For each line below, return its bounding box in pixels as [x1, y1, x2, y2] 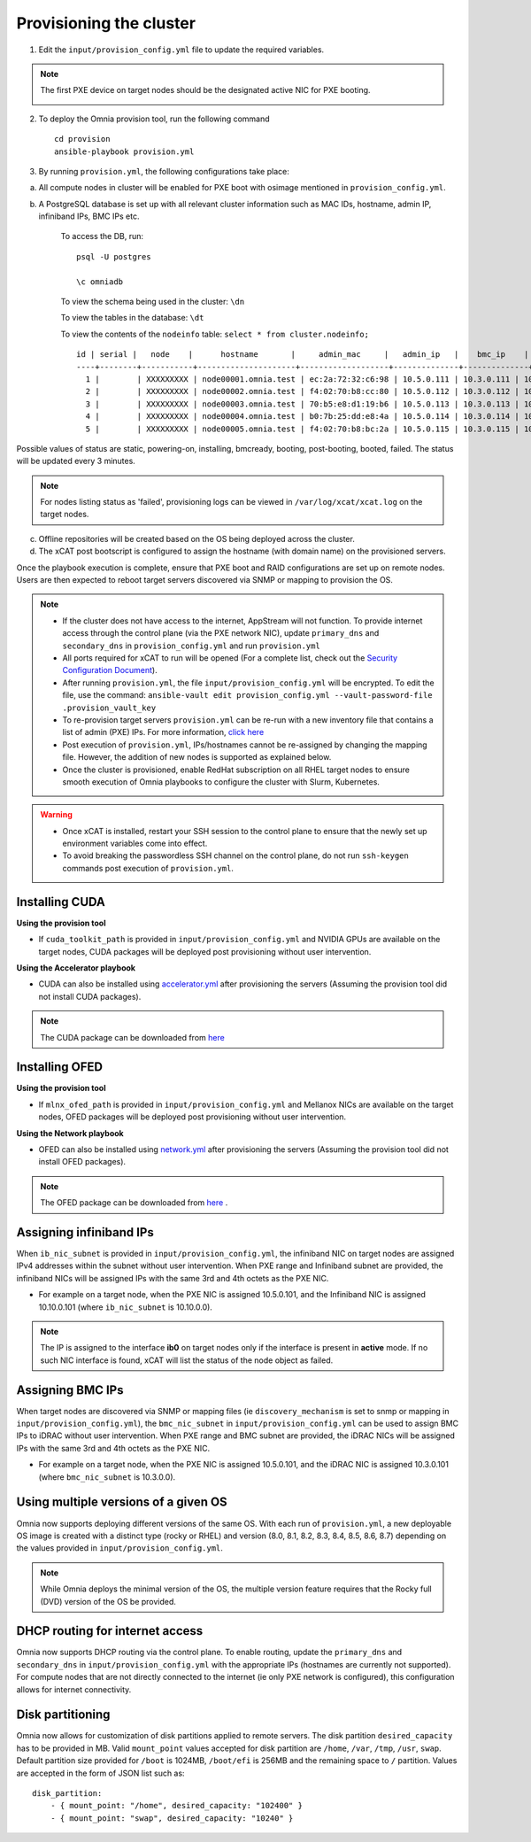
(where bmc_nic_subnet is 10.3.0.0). [38, 1471, 176, 1482]
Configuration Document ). [62, 665, 158, 676]
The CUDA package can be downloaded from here [40, 1032, 225, 1042]
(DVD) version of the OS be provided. [40, 1596, 177, 1606]
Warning [40, 809, 73, 820]
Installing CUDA [16, 894, 105, 909]
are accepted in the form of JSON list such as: [16, 1768, 185, 1778]
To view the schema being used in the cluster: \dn [60, 297, 245, 307]
